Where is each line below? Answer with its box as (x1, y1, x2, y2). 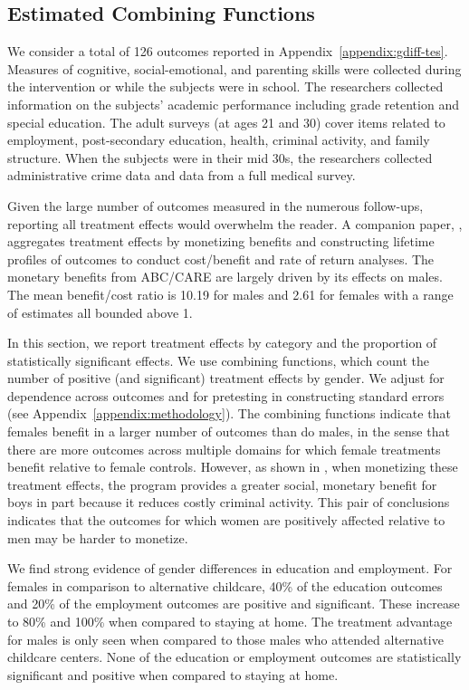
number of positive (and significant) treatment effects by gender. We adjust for (7, 369, 445, 388)
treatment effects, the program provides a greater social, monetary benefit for (7, 474, 437, 494)
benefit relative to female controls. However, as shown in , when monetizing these (7, 457, 458, 476)
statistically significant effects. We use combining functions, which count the (7, 350, 429, 369)
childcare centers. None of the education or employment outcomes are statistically (7, 647, 462, 666)
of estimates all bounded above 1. (7, 302, 193, 321)
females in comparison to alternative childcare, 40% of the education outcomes (7, 576, 443, 595)
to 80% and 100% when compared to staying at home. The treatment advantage (7, 612, 453, 631)
